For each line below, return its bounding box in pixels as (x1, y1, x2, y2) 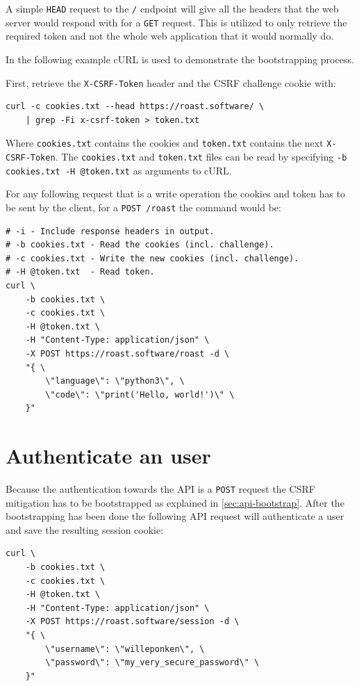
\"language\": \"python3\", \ (45, 376, 185, 386)
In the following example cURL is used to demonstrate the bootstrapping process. (6, 51, 354, 66)
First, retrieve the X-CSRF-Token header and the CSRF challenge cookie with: (6, 75, 336, 90)
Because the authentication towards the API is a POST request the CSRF (6, 482, 315, 496)
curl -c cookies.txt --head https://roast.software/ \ (6, 101, 265, 112)
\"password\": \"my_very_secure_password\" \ (45, 658, 260, 668)
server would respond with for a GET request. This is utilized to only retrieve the (6, 15, 347, 29)
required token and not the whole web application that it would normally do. (6, 28, 334, 43)
